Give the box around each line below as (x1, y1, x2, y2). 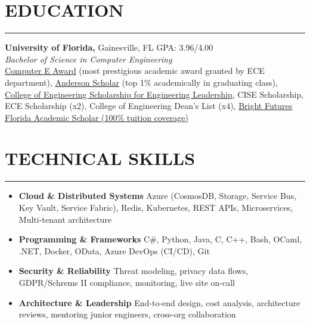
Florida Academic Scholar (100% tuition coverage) (5, 111, 188, 123)
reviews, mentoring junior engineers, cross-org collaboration (18, 308, 236, 320)
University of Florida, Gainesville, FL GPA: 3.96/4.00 (5, 41, 213, 54)
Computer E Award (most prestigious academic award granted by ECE (5, 64, 265, 77)
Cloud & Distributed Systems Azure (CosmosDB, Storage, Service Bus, (18, 189, 297, 202)
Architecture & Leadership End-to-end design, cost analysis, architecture (18, 296, 300, 309)
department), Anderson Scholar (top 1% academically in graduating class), (5, 76, 278, 88)
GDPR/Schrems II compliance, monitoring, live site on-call (18, 276, 235, 288)
